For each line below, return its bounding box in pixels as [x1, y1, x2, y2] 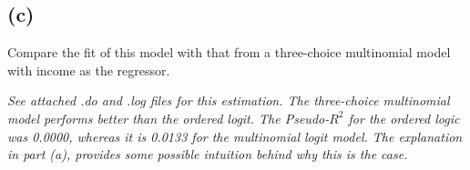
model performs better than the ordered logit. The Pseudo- [7, 108, 330, 127]
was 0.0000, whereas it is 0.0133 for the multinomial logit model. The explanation [7, 126, 463, 145]
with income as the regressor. [7, 60, 170, 79]
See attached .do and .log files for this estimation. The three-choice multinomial [7, 91, 450, 110]
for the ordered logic [348, 108, 460, 127]
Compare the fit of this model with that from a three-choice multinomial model [7, 43, 451, 62]
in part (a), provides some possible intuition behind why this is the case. [7, 145, 408, 164]
